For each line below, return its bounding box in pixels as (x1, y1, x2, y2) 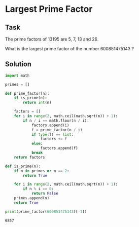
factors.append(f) (40, 146, 78, 151)
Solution (5, 60, 32, 69)
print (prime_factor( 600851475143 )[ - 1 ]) (5, 209, 87, 214)
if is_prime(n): (14, 95, 48, 101)
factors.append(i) (31, 122, 69, 128)
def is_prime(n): (5, 164, 41, 169)
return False (31, 191, 58, 196)
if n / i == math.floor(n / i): (23, 118, 90, 123)
